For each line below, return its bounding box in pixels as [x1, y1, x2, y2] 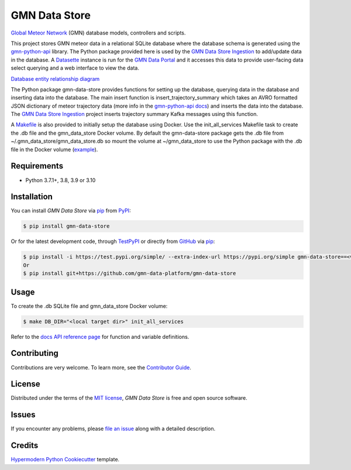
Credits [11, 441, 39, 451]
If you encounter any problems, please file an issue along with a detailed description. [11, 425, 216, 433]
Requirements [11, 161, 64, 171]
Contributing [11, 348, 58, 358]
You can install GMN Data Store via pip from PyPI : [11, 207, 131, 214]
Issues [11, 410, 36, 420]
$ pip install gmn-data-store [23, 223, 110, 229]
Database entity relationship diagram [11, 75, 100, 82]
